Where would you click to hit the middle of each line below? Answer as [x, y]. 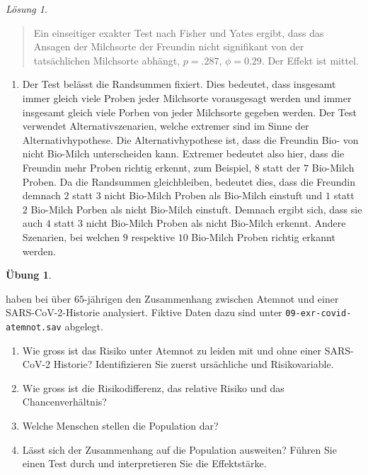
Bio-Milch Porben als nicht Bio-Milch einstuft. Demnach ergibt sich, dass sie [196, 209]
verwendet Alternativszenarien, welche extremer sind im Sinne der [166, 126]
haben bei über [39, 298]
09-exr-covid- [318, 314]
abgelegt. [84, 326]
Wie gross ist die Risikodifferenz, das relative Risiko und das [153, 387]
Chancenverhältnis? [64, 402]
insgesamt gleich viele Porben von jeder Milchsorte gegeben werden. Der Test [189, 112]
